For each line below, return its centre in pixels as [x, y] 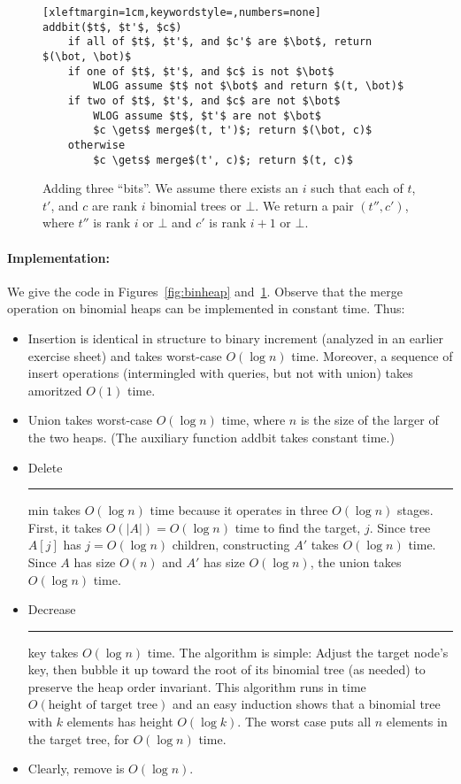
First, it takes [65, 527]
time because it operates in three [239, 510]
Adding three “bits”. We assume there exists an [170, 188]
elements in [417, 722]
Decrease [52, 609]
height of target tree [103, 706]
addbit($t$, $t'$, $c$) [112, 27]
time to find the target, [298, 527]
